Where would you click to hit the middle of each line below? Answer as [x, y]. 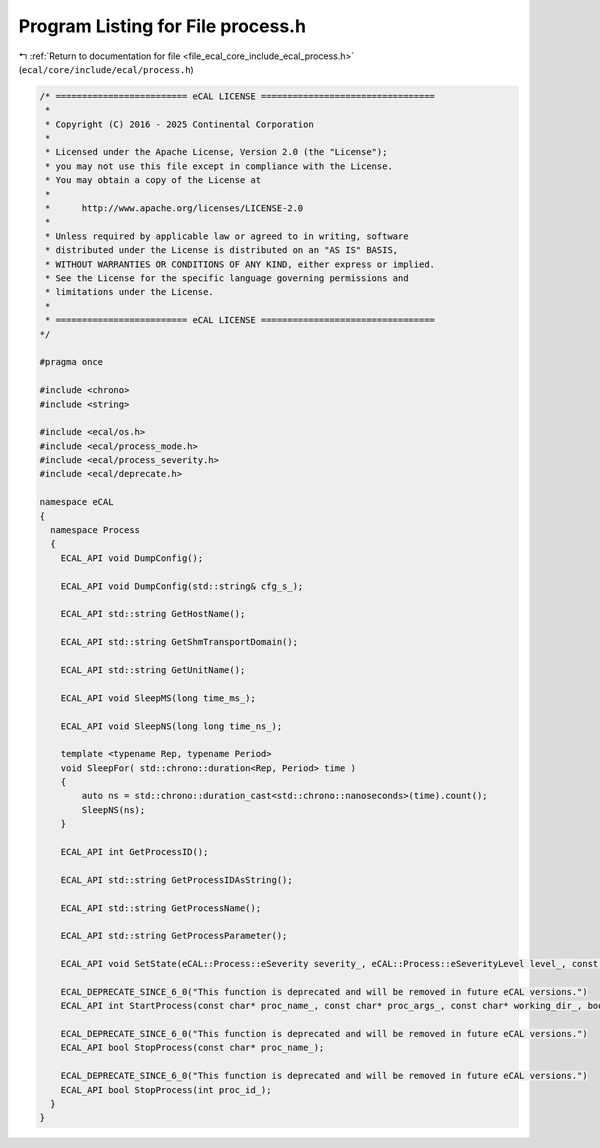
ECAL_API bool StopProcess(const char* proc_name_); [192, 1048]
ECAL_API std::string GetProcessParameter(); [174, 936]
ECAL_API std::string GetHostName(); [153, 614]
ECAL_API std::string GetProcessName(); [161, 908]
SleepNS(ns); [113, 809]
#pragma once [71, 362]
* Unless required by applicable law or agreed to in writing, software [227, 236]
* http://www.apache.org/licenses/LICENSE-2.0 [174, 208]
